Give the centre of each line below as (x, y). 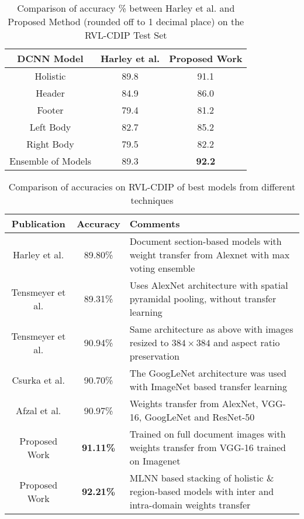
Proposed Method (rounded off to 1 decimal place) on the (126, 21)
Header (50, 93)
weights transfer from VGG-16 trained (208, 447)
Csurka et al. (38, 380)
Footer (50, 110)
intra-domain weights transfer (190, 505)
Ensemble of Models (50, 161)
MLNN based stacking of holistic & (202, 478)
